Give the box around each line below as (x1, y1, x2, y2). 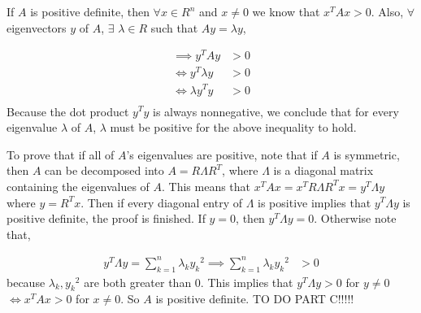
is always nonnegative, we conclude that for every (153, 102, 399, 120)
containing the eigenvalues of (7, 177, 150, 194)
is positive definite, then (30, 3, 150, 20)
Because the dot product (7, 102, 129, 120)
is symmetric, (333, 146, 400, 163)
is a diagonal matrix (273, 162, 374, 179)
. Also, (371, 3, 404, 20)
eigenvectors (7, 19, 67, 36)
